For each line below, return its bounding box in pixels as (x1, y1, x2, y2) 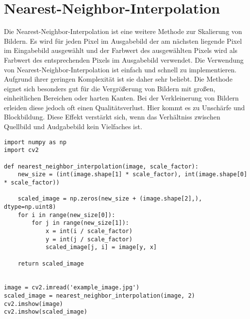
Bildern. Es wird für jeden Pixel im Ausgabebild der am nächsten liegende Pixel (4, 35, 242, 46)
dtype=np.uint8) (4, 203, 56, 210)
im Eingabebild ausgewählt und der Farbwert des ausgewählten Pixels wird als (4, 45, 238, 55)
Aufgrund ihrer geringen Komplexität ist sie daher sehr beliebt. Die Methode (4, 74, 233, 84)
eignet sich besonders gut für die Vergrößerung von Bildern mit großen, (4, 83, 216, 93)
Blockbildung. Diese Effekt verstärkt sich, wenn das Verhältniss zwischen (4, 112, 220, 122)
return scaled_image (17, 260, 84, 267)
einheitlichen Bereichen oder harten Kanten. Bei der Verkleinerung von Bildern (4, 93, 239, 103)
